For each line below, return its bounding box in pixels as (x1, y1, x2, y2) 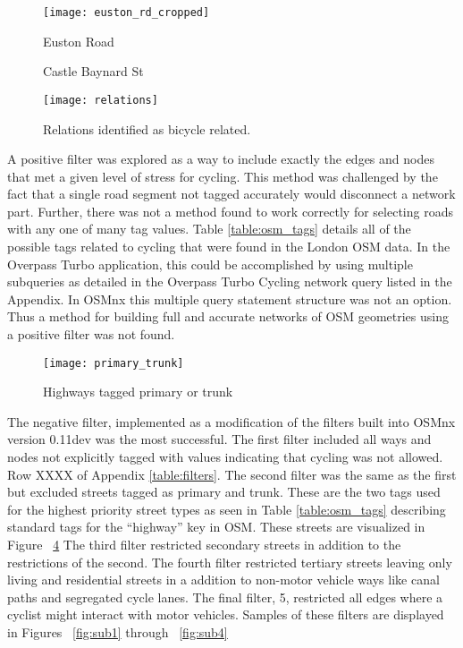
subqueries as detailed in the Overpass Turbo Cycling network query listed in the (7, 272, 452, 291)
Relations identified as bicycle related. (43, 119, 251, 138)
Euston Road (43, 31, 114, 50)
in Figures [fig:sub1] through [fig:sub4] (7, 623, 228, 641)
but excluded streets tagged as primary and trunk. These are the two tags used (7, 482, 441, 501)
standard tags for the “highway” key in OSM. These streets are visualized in (7, 517, 425, 536)
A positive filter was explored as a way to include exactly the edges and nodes (7, 149, 434, 168)
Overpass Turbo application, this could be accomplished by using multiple (7, 254, 413, 273)
